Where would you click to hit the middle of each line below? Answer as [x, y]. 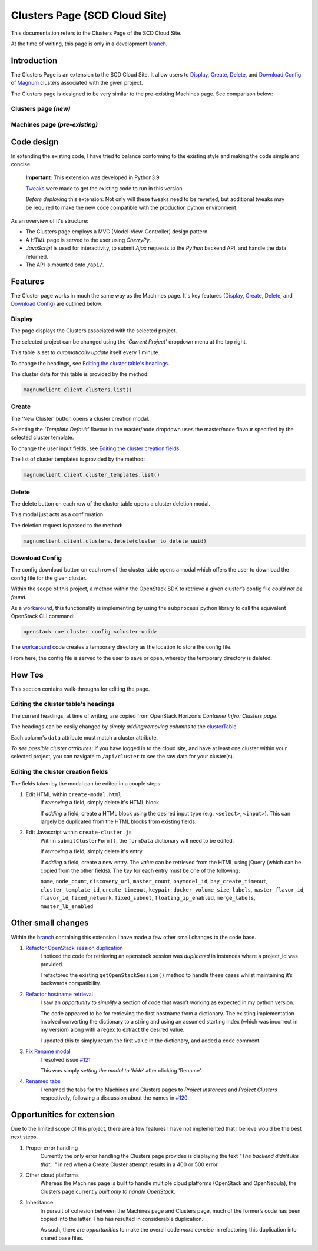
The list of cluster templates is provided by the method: [78, 459]
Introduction [34, 60]
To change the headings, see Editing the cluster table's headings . [90, 363]
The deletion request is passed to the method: [67, 525]
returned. [37, 256]
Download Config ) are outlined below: [57, 304]
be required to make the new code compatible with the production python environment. [132, 207]
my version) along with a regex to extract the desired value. [112, 1030]
